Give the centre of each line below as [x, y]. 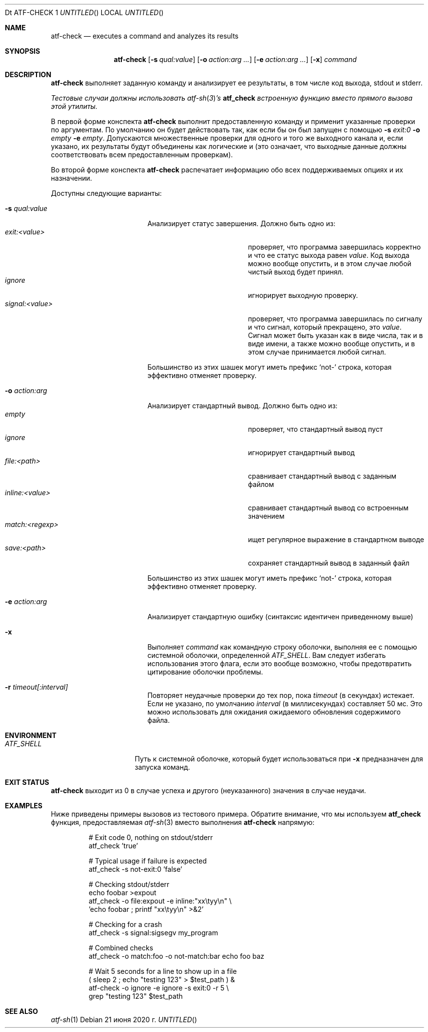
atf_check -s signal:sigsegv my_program [154, 933]
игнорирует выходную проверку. [303, 295]
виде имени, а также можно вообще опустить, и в [331, 344]
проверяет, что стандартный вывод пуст [315, 429]
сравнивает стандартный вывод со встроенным [328, 508]
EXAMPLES [24, 806]
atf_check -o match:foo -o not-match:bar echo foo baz [177, 956]
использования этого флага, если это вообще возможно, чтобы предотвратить [280, 663]
